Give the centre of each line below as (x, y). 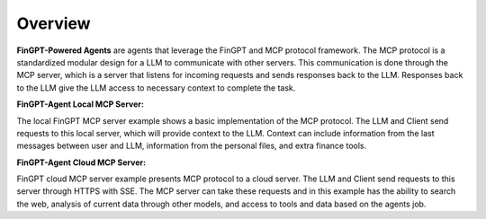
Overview (54, 23)
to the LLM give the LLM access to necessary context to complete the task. (156, 88)
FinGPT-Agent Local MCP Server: (80, 104)
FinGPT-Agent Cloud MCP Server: (81, 162)
